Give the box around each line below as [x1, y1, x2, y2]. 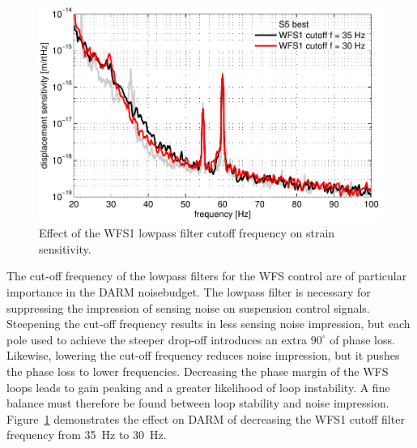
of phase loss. [330, 331, 395, 348]
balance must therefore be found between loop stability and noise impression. [6, 395, 389, 412]
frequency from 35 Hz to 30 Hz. [6, 426, 167, 443]
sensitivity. [39, 240, 91, 257]
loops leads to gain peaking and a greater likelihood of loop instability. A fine [6, 378, 390, 395]
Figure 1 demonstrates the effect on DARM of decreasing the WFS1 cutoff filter [6, 410, 405, 427]
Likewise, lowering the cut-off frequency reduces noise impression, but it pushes [6, 347, 400, 364]
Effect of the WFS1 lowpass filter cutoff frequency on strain [39, 224, 335, 241]
